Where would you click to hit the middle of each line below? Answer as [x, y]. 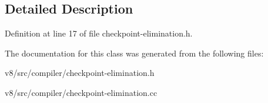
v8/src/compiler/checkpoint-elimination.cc [81, 92]
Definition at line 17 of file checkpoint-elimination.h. [99, 33]
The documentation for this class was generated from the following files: [134, 53]
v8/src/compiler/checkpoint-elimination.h [80, 73]
